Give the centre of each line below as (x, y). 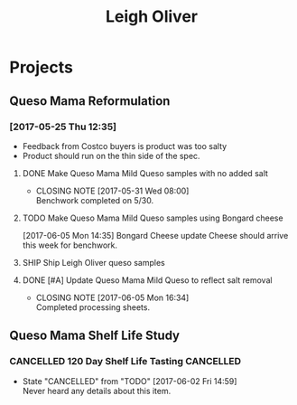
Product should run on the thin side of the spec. (111, 155)
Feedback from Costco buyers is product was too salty (125, 146)
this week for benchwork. (70, 245)
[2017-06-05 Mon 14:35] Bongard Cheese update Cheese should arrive (155, 235)
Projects (42, 67)
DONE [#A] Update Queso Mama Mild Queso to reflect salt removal (147, 280)
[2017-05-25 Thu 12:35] (63, 127)
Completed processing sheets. (93, 307)
